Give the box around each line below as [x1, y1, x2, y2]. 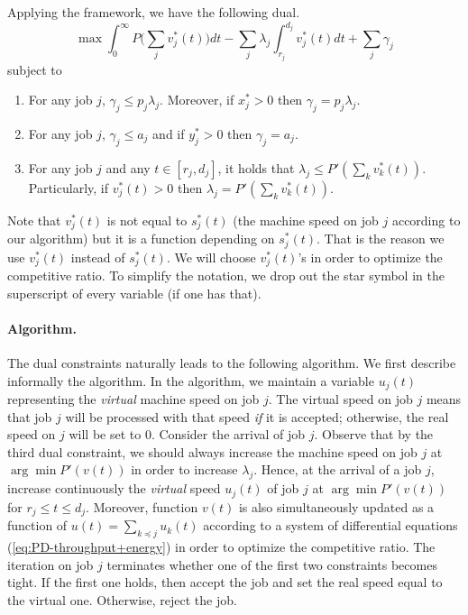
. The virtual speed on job [268, 390, 413, 408]
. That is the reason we [317, 229, 445, 248]
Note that [7, 210, 61, 229]
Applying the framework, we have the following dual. [7, 3, 300, 21]
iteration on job [7, 555, 94, 574]
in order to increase [131, 460, 238, 479]
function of [7, 516, 68, 535]
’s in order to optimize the [298, 247, 443, 266]
